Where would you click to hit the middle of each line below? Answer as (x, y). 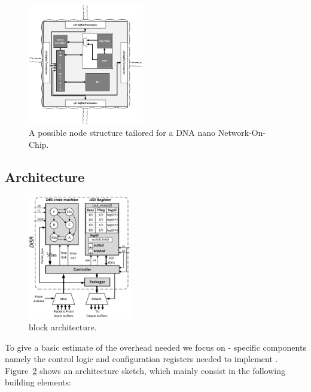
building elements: (38, 382)
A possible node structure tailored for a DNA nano (122, 133)
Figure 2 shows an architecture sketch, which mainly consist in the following (145, 370)
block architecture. (63, 326)
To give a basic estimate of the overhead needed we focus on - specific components (155, 347)
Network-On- (242, 133)
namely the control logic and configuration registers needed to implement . (141, 359)
